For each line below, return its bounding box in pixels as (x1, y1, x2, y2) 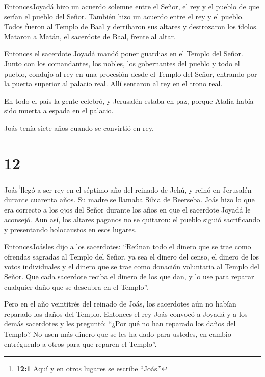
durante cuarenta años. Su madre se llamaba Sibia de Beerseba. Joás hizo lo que (4, 194, 255, 204)
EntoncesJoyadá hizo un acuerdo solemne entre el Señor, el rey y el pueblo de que (4, 1, 259, 11)
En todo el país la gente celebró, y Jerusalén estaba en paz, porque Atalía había (4, 95, 254, 106)
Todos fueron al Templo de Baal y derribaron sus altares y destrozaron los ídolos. (4, 21, 258, 32)
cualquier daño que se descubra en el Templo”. (4, 281, 148, 292)
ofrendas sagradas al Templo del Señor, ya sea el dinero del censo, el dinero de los (4, 251, 259, 262)
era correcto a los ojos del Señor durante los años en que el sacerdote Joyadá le (4, 204, 251, 215)
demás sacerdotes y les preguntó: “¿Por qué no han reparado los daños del (4, 318, 236, 329)
